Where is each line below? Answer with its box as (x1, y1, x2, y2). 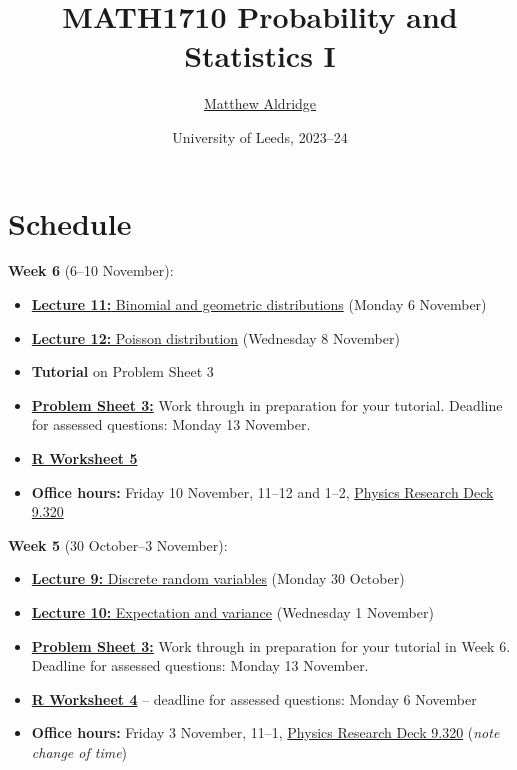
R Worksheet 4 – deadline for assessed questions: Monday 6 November (31, 688, 477, 709)
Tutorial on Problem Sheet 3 (31, 361, 214, 382)
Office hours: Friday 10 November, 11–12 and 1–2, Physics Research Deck (31, 481, 494, 502)
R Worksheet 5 (31, 448, 138, 468)
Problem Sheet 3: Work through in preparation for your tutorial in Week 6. (31, 635, 511, 656)
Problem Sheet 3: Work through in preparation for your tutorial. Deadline (31, 394, 503, 415)
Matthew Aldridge (203, 93, 317, 114)
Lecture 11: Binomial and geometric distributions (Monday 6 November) (31, 294, 487, 315)
